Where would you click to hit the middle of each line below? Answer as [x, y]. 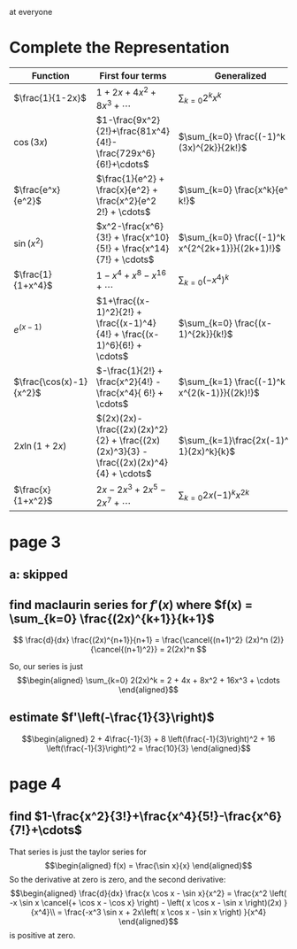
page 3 [35, 542]
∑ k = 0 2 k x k [200, 98]
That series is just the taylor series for [78, 852]
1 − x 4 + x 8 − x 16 [131, 274]
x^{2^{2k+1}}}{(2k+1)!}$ [229, 248]
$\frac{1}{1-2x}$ [50, 98]
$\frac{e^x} [37, 189]
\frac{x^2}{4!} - [129, 382]
